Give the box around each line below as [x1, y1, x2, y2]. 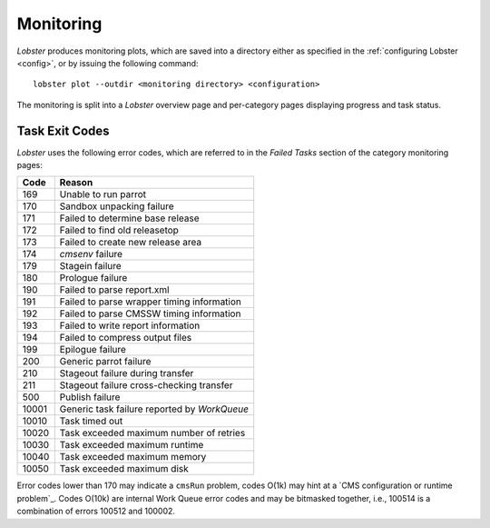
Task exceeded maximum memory [59, 451, 207, 463]
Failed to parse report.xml [59, 284, 170, 296]
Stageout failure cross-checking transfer [59, 379, 233, 392]
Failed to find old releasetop [59, 224, 179, 236]
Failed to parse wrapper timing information [59, 295, 242, 308]
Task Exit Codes [16, 123, 110, 138]
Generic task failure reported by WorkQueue [59, 403, 250, 415]
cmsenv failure [59, 248, 122, 261]
